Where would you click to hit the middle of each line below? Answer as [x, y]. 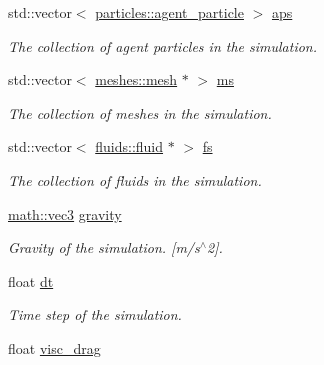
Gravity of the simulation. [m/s [104, 247]
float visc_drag [54, 347]
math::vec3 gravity [65, 213]
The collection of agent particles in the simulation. [163, 45]
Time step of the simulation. [95, 314]
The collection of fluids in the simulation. [135, 179]
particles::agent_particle [169, 12]
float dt [31, 280]
